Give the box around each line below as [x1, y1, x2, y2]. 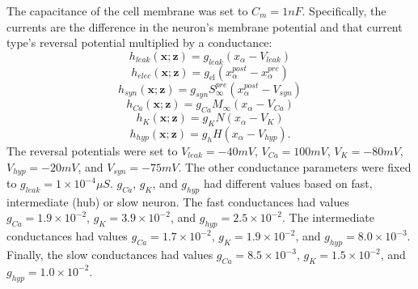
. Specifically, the [302, 2, 386, 19]
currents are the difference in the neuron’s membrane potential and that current [6, 18, 403, 35]
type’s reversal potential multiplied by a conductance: [6, 34, 272, 51]
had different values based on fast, [203, 175, 373, 192]
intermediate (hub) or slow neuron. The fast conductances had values [6, 193, 349, 210]
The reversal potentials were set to [6, 142, 178, 159]
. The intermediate [282, 209, 374, 226]
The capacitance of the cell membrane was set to [6, 2, 248, 19]
